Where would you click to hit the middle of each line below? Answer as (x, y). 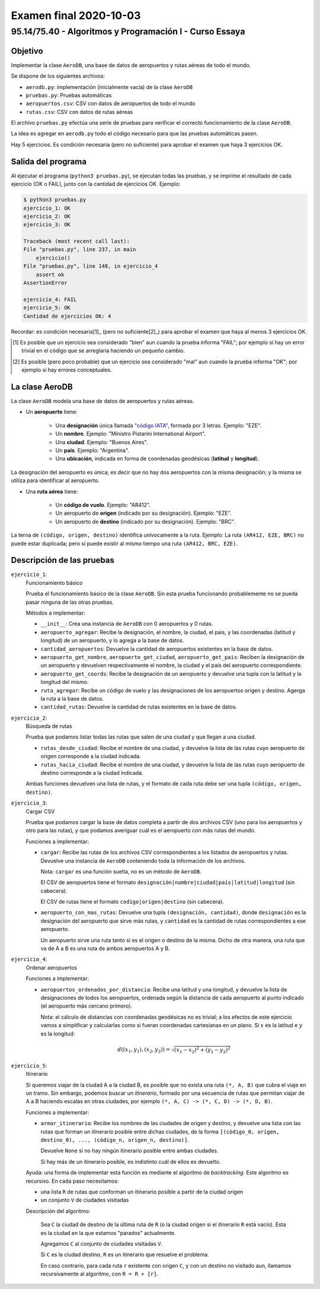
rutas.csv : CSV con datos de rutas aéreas (79, 112)
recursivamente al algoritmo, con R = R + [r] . (100, 1274)
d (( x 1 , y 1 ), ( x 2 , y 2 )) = (144, 1050)
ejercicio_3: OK (47, 225)
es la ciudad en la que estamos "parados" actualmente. (108, 1233)
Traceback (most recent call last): (77, 241)
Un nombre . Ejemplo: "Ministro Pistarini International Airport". (131, 434)
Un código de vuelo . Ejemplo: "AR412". (103, 505)
